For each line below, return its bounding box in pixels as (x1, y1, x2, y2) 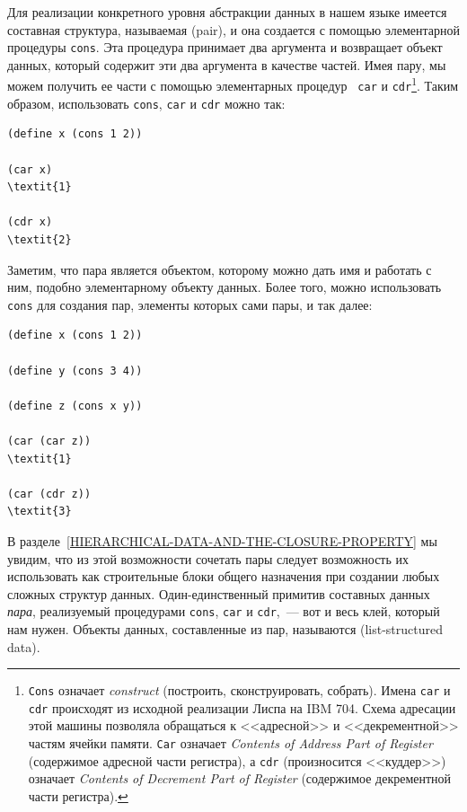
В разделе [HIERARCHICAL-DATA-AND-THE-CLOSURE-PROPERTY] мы (7, 531, 437, 550)
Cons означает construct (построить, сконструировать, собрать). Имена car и (28, 681, 451, 700)
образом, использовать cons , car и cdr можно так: (7, 93, 286, 112)
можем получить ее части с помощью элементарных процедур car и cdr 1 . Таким (7, 74, 459, 95)
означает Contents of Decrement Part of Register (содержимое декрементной (28, 769, 452, 788)
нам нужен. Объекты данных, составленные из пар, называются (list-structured (7, 619, 444, 638)
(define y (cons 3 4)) (7, 364, 143, 377)
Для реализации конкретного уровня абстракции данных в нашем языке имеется (7, 3, 447, 21)
